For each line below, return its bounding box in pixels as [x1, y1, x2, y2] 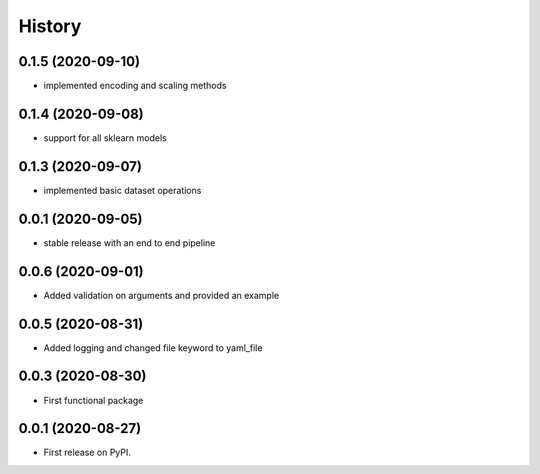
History [18, 15, 82, 37]
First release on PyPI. [43, 446, 132, 459]
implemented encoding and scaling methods [43, 80, 227, 92]
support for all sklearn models [43, 131, 167, 144]
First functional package [43, 394, 144, 406]
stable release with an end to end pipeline [43, 236, 216, 249]
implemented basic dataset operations [43, 184, 202, 196]
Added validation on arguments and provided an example [43, 289, 280, 301]
